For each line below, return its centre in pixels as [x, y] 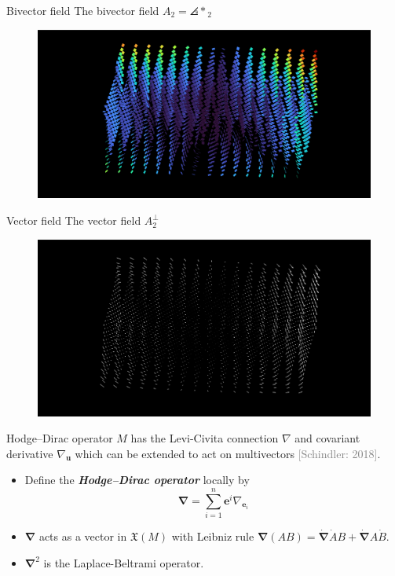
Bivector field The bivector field [83, 10]
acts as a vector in [83, 536]
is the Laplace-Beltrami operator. [124, 562]
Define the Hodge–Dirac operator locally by [137, 480]
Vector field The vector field [74, 220]
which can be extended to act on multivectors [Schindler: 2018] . [228, 453]
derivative [30, 453]
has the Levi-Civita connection [205, 438]
